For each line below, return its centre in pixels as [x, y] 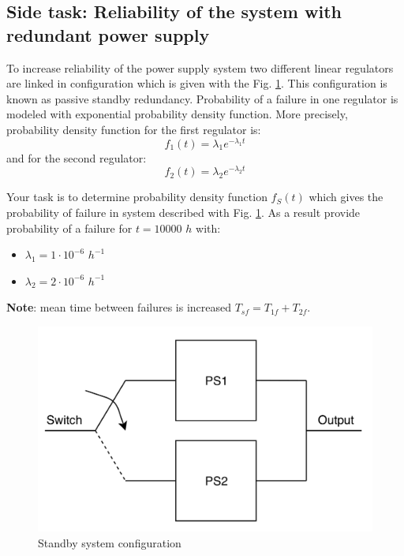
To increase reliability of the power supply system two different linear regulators [200, 67]
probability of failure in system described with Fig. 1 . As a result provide [183, 212]
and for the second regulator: [77, 157]
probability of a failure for [69, 228]
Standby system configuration [110, 542]
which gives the [346, 197]
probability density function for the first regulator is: [134, 129]
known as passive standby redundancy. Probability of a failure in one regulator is [202, 98]
